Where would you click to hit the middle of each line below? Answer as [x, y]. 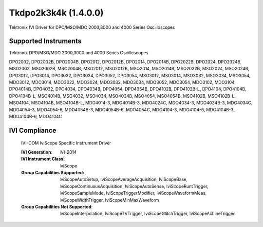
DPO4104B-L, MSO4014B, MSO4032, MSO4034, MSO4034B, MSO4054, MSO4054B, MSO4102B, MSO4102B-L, [122, 96]
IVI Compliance [33, 130]
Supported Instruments [45, 41]
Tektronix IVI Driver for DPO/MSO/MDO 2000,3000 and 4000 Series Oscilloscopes [92, 27]
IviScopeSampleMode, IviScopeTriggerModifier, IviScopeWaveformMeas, [133, 193]
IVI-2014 [68, 152]
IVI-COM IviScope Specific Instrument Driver [66, 143]
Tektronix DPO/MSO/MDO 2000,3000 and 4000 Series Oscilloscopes [79, 53]
